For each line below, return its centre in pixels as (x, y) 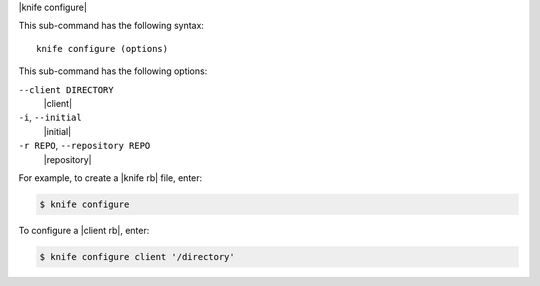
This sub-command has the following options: (113, 71)
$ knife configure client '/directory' (137, 256)
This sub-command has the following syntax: (111, 26)
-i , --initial (50, 117)
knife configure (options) (102, 48)
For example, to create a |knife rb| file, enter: (110, 177)
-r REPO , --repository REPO (84, 146)
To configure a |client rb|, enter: (84, 230)
